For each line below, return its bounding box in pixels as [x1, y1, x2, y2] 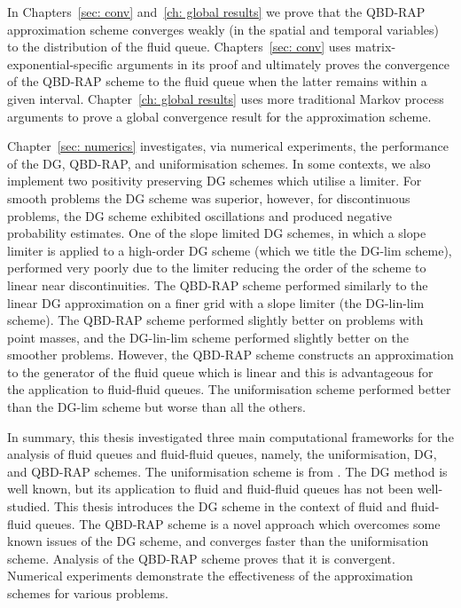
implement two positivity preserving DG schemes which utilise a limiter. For [7, 171, 422, 190]
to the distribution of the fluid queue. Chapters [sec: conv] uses [7, 37, 351, 56]
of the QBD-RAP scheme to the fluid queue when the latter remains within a [7, 72, 427, 91]
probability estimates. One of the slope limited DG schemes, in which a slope [7, 224, 426, 242]
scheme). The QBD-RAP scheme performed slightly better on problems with [7, 311, 424, 329]
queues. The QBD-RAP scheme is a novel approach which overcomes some [35, 514, 441, 533]
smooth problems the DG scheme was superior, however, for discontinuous [7, 188, 410, 207]
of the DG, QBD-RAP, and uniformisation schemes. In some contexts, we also [7, 154, 431, 172]
